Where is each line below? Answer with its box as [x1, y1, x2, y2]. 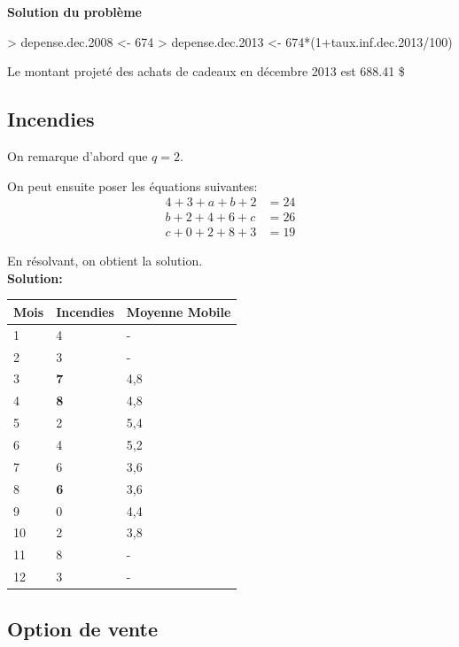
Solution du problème [7, 3, 142, 20]
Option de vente [7, 614, 159, 642]
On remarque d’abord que [7, 146, 148, 165]
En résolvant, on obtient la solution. [7, 251, 203, 270]
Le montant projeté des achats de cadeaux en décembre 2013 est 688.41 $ [7, 62, 405, 81]
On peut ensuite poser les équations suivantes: [7, 176, 258, 195]
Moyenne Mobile [126, 302, 231, 320]
